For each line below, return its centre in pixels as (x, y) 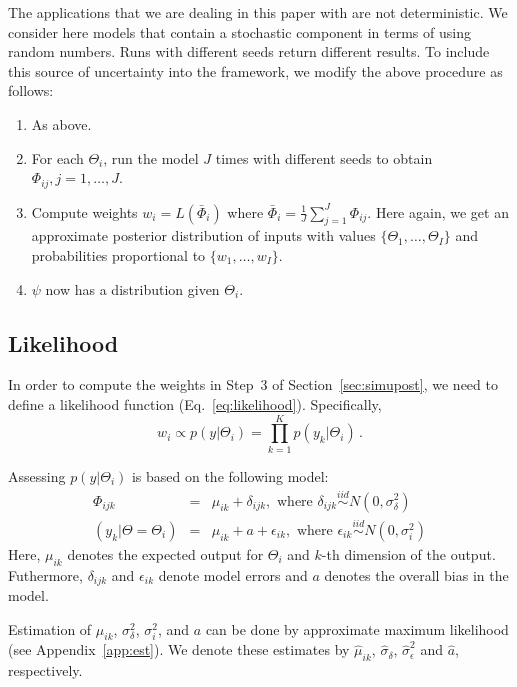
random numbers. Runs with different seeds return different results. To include (249, 51)
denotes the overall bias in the (416, 574)
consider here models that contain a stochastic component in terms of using (239, 31)
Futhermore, (45, 574)
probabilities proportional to (118, 255)
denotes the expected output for (165, 553)
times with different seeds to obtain (324, 157)
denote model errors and (233, 574)
